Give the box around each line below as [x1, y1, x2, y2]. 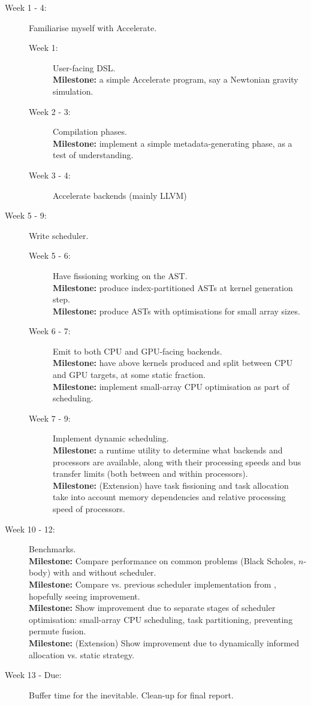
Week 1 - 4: [5, 1, 47, 13]
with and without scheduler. [53, 566, 156, 579]
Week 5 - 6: [29, 249, 71, 262]
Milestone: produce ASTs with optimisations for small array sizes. [53, 304, 300, 317]
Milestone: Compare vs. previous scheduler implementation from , [29, 577, 276, 590]
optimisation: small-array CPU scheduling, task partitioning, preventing [29, 613, 293, 625]
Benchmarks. [29, 543, 76, 555]
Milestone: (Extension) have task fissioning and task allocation [53, 479, 289, 491]
